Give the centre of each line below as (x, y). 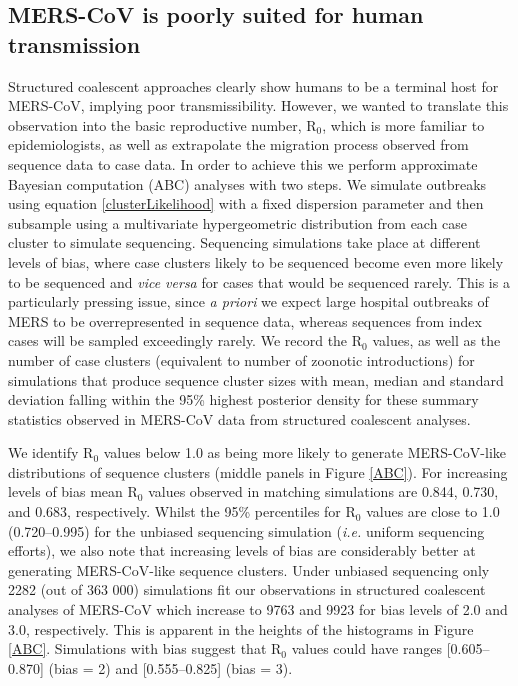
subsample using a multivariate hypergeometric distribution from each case (238, 222)
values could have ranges (366, 648)
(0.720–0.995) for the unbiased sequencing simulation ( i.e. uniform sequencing (246, 530)
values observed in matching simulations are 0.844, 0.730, (323, 491)
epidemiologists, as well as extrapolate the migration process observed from (238, 144)
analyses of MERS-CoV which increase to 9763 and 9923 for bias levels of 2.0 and (258, 609)
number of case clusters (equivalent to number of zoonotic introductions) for (241, 359)
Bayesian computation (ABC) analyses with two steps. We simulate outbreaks (247, 183)
